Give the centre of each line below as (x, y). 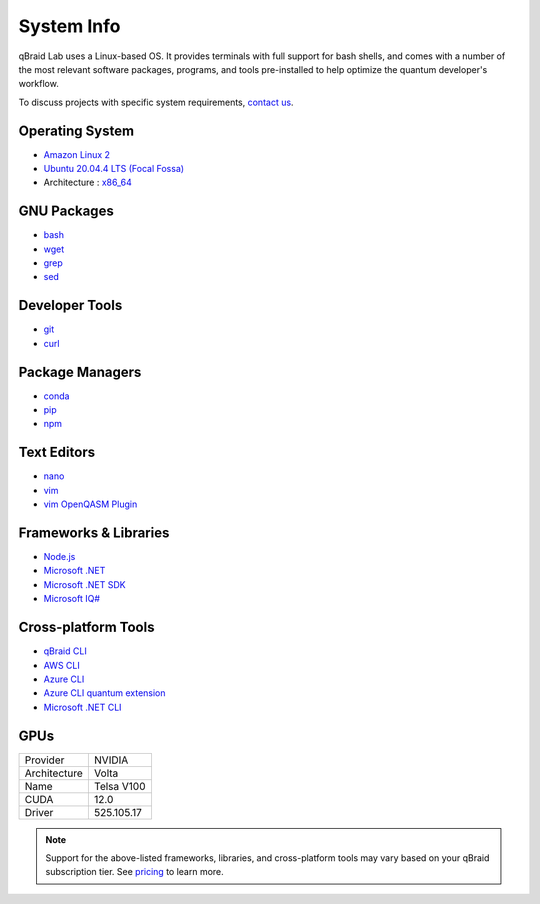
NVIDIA (111, 760)
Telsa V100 (119, 786)
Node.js (59, 557)
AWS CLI (61, 665)
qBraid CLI (65, 651)
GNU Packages (66, 211)
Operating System (76, 130)
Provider (44, 760)
